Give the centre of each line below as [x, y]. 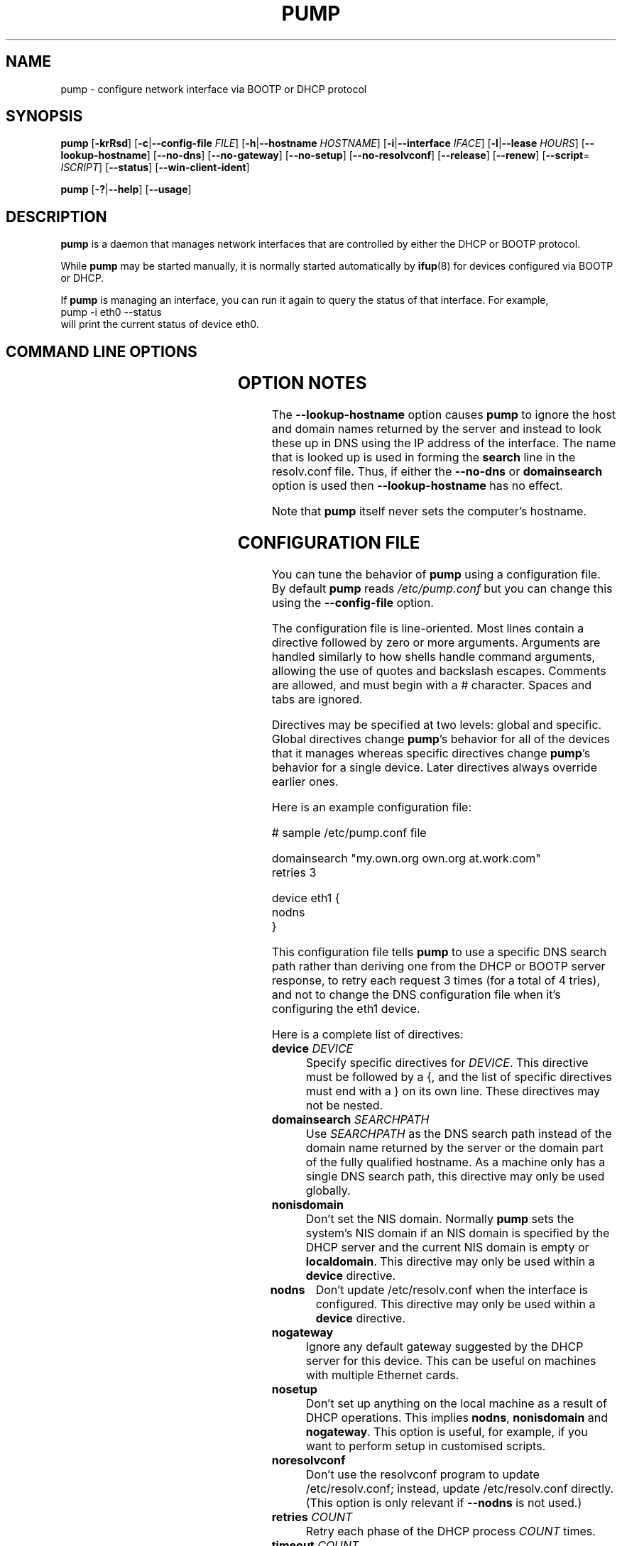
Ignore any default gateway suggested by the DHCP [444, 1346]
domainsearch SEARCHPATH [350, 1119]
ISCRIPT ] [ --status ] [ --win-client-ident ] [155, 168]
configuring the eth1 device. [346, 1008]
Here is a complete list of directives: [367, 1034]
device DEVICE [312, 1048]
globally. [328, 1190]
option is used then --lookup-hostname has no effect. [417, 486]
